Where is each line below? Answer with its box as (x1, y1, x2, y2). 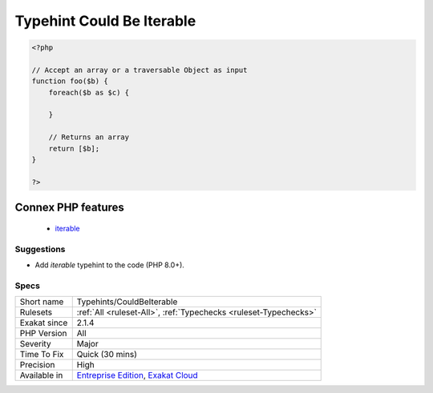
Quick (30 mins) (76, 349, 138, 360)
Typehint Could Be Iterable (14, 12, 196, 30)
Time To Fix (19, 349, 64, 360)
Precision (19, 359, 55, 371)
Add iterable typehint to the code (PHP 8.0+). (34, 260, 184, 270)
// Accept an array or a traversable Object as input (31, 65, 248, 74)
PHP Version (19, 328, 67, 339)
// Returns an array (48, 133, 130, 142)
